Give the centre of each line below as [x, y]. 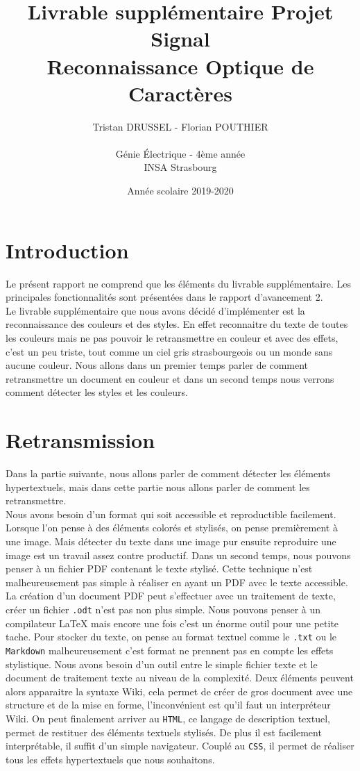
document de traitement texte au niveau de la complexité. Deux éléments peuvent [180, 678]
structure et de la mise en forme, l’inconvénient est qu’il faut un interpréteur [168, 705]
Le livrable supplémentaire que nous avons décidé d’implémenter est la [155, 310]
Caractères [180, 93]
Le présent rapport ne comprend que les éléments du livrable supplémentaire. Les [178, 283]
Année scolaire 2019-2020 [180, 191]
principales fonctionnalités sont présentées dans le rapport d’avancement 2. [164, 297]
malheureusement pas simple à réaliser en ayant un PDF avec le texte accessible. [177, 582]
